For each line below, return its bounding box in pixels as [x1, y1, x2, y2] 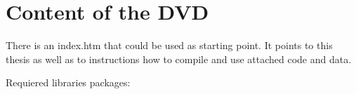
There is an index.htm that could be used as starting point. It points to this [6, 38, 333, 53]
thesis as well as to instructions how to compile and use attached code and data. [6, 51, 352, 66]
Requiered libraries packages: [6, 75, 131, 90]
